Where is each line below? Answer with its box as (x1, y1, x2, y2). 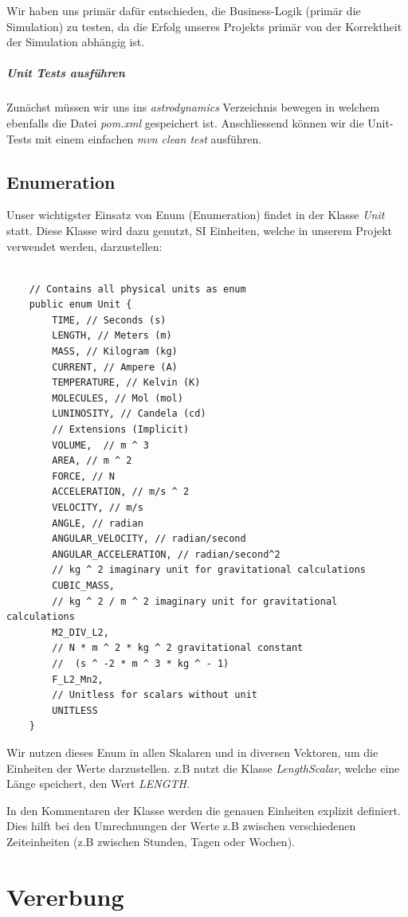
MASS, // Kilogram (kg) (52, 346, 178, 358)
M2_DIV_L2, (52, 626, 109, 638)
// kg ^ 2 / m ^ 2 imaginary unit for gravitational (52, 595, 338, 607)
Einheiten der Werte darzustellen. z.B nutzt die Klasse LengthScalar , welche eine (6, 759, 400, 776)
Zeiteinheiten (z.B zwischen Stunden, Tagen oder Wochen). (6, 833, 295, 849)
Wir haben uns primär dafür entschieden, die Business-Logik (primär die (6, 2, 361, 18)
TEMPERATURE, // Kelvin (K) (52, 377, 201, 389)
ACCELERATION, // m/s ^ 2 (52, 486, 190, 498)
